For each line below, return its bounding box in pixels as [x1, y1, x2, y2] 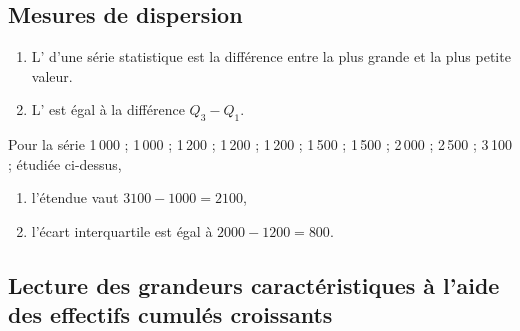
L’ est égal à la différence [31, 99, 185, 120]
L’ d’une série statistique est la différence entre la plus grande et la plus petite [31, 46, 511, 67]
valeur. [31, 65, 73, 86]
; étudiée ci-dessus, [8, 153, 122, 174]
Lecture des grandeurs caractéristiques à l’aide [8, 269, 500, 300]
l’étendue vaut [31, 187, 119, 208]
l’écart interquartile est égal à [31, 220, 213, 241]
